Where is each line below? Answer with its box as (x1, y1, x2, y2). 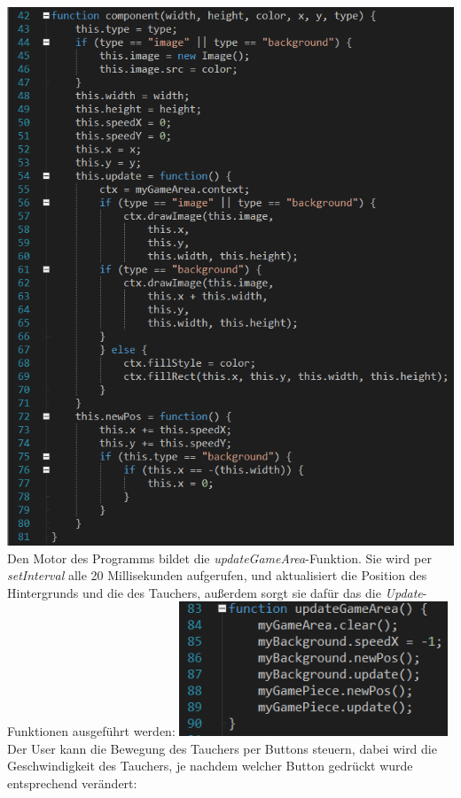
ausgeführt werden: (72, 722, 176, 740)
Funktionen (7, 722, 69, 740)
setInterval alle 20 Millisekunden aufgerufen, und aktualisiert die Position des (7, 566, 427, 585)
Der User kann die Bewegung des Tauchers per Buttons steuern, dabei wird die (7, 739, 437, 757)
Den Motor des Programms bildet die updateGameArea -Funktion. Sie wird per (7, 548, 432, 567)
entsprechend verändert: (7, 773, 137, 792)
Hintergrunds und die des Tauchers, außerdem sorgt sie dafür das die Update (7, 583, 423, 601)
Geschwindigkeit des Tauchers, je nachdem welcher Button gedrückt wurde (7, 756, 413, 775)
